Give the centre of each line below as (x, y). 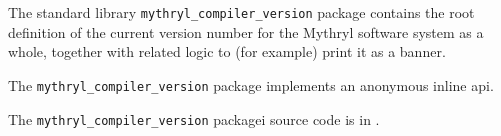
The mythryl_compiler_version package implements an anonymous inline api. (251, 84)
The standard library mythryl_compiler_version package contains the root (241, 12)
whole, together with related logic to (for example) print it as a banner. (227, 51)
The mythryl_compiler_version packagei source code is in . (194, 118)
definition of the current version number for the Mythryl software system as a (246, 31)
